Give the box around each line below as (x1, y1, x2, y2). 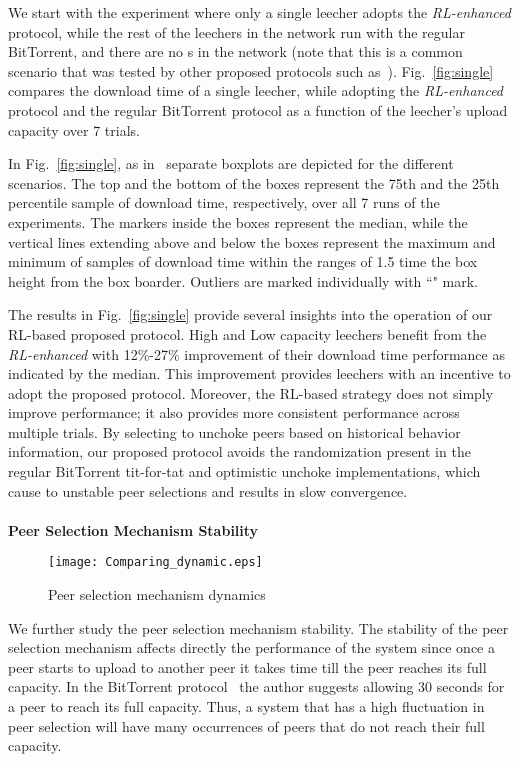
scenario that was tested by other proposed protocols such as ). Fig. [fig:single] (8, 60, 494, 81)
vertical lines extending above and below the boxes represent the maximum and (8, 231, 496, 252)
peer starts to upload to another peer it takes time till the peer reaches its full (8, 656, 487, 677)
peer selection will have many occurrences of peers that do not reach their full (8, 715, 485, 736)
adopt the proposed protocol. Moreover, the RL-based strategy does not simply (8, 382, 494, 403)
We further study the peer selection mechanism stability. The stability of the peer (8, 617, 509, 638)
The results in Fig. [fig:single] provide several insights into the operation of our (8, 304, 493, 325)
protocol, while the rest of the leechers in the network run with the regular (8, 21, 465, 42)
